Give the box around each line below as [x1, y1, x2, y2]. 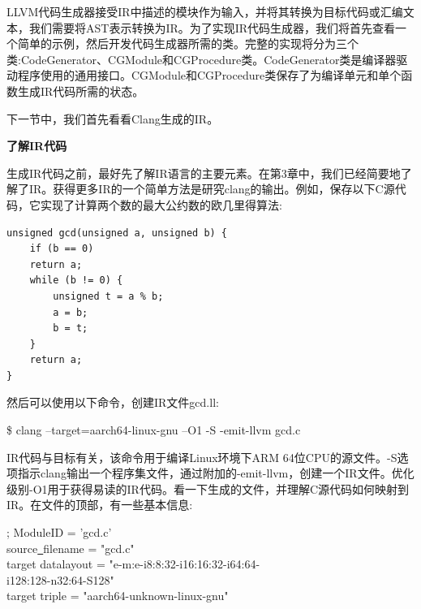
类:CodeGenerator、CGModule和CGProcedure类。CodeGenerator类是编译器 [6, 50, 397, 67]
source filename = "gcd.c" [6, 539, 135, 556]
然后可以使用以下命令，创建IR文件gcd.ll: [6, 394, 219, 411]
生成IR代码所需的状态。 [17, 82, 144, 99]
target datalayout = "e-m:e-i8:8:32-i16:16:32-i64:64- [6, 555, 260, 572]
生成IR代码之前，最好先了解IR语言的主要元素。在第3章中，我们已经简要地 [6, 164, 401, 181]
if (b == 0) [29, 243, 94, 255]
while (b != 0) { [29, 274, 123, 287]
